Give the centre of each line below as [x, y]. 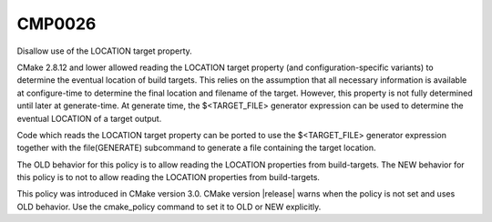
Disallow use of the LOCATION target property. [105, 51]
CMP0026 [56, 24]
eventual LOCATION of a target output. [89, 118]
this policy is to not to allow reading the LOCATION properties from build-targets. [169, 177]
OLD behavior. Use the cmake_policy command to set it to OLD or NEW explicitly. [169, 207]
